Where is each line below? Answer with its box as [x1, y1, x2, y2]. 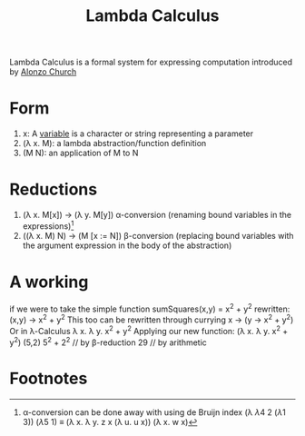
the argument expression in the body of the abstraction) [22, 240, 232, 251]
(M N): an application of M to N [22, 147, 139, 159]
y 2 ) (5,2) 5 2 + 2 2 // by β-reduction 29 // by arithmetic [9, 335, 207, 348]
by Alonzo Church [9, 66, 77, 77]
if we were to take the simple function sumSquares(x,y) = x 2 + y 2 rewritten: [9, 302, 290, 314]
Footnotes [9, 369, 88, 389]
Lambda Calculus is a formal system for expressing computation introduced [9, 56, 293, 68]
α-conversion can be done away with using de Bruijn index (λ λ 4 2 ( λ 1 [22, 407, 286, 418]
